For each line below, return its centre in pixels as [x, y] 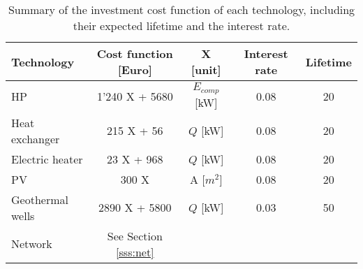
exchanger [36, 138]
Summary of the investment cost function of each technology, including [181, 9]
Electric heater [47, 159]
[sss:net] [135, 252]
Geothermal [40, 199]
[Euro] [135, 70]
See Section [135, 235]
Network [32, 244]
